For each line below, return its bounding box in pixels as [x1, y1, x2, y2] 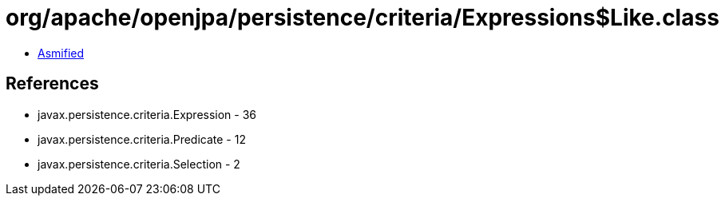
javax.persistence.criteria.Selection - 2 [38, 156, 240, 171]
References [6, 73, 99, 94]
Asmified [38, 46, 85, 60]
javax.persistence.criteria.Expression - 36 [38, 107, 257, 121]
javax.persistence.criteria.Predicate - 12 [38, 132, 246, 146]
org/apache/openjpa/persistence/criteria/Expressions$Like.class [6, 4, 719, 31]
